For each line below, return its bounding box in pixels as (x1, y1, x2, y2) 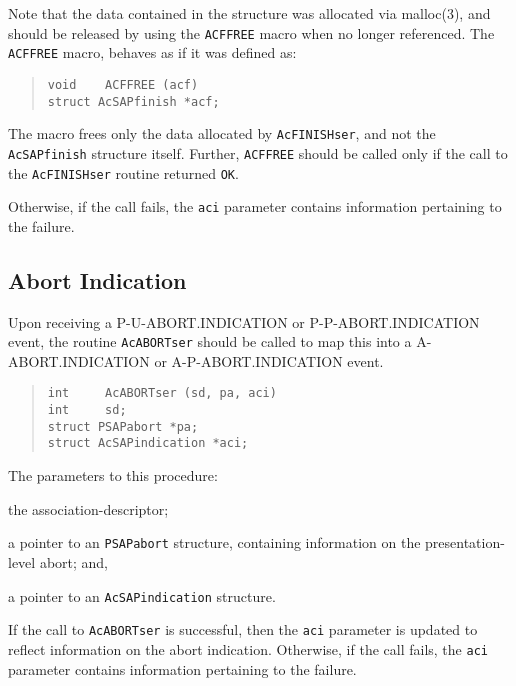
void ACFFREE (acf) (47, 77, 199, 92)
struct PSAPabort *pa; (47, 419, 199, 434)
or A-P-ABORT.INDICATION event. (154, 350, 384, 371)
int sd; (47, 403, 127, 418)
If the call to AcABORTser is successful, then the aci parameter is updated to (8, 619, 478, 640)
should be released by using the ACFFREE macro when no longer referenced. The (8, 22, 495, 43)
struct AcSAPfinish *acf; (47, 94, 220, 109)
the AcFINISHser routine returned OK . (8, 162, 239, 183)
